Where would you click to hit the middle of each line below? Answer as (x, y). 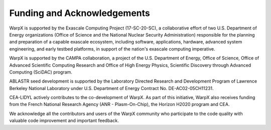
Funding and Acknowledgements (80, 13)
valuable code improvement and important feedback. (64, 120)
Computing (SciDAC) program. (41, 72)
